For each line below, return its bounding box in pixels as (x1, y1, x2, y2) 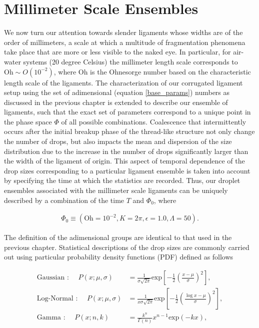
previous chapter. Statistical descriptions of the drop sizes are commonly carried (4, 241, 249, 252)
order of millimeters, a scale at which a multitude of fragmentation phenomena (4, 36, 245, 47)
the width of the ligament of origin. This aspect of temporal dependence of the (4, 155, 245, 166)
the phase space (4, 116, 52, 126)
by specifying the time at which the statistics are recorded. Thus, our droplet (4, 175, 240, 185)
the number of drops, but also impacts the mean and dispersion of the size (4, 136, 232, 146)
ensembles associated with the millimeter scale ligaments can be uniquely (4, 185, 228, 195)
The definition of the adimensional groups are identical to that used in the (4, 232, 232, 242)
